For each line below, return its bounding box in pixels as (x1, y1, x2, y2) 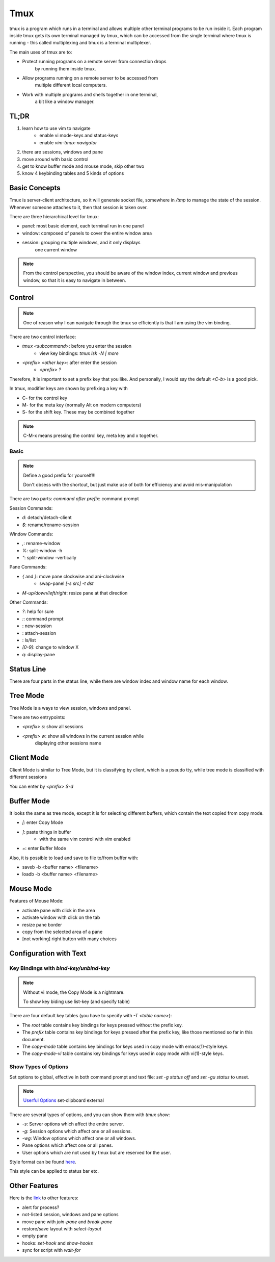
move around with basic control (22, 156, 89, 162)
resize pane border (22, 921, 62, 928)
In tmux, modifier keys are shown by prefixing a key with (9, 385, 128, 392)
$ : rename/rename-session (22, 522, 79, 528)
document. (22, 1036, 45, 1042)
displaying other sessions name (35, 740, 101, 746)
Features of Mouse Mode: (9, 898, 64, 904)
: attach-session (22, 630, 57, 636)
